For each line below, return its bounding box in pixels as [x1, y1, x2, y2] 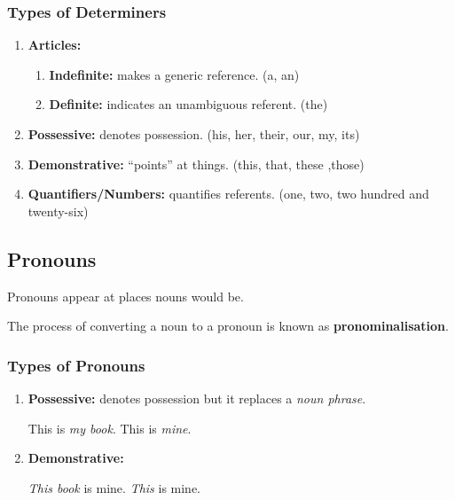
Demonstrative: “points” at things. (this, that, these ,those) [27, 154, 365, 173]
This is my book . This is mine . [27, 418, 192, 437]
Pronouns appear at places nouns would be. [7, 286, 244, 305]
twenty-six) [27, 201, 89, 220]
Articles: [27, 35, 82, 54]
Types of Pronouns [7, 354, 145, 376]
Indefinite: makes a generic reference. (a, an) [49, 65, 300, 83]
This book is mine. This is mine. [27, 478, 201, 496]
